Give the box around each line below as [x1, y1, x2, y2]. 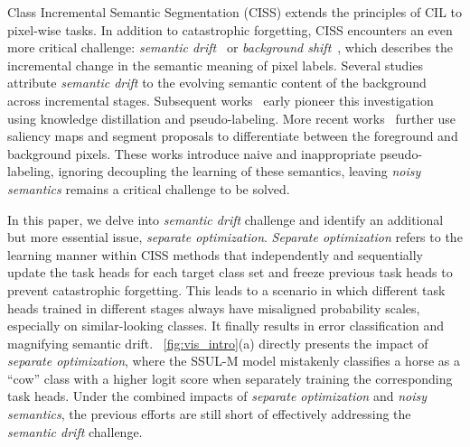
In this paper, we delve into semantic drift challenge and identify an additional [7, 210, 444, 228]
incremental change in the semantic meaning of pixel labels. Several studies [7, 55, 424, 74]
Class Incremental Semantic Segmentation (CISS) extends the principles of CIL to [7, 3, 462, 21]
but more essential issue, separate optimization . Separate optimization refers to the [7, 228, 463, 247]
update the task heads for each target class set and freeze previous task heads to [7, 263, 453, 282]
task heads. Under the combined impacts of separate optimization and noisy [7, 386, 427, 405]
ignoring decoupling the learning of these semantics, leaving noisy [58, 162, 421, 181]
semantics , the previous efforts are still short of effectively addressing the [7, 405, 411, 424]
